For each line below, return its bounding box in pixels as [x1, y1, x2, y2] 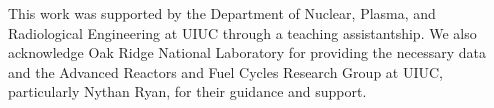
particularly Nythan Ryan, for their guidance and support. [8, 81, 367, 102]
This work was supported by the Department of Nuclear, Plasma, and [8, 3, 436, 23]
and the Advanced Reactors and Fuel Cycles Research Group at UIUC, [8, 61, 443, 82]
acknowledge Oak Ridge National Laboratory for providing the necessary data [8, 42, 486, 63]
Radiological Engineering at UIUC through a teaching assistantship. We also [8, 22, 477, 43]
